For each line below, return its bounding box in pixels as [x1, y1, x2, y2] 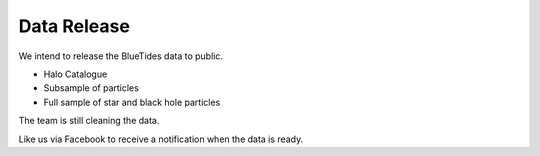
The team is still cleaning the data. [18, 115, 160, 127]
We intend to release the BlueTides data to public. [18, 50, 224, 62]
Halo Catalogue [43, 68, 108, 80]
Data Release [18, 15, 130, 37]
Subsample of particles [43, 82, 139, 94]
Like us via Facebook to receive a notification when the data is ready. [18, 133, 304, 145]
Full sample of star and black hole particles [43, 96, 221, 108]
